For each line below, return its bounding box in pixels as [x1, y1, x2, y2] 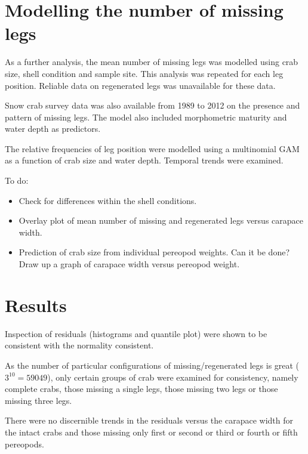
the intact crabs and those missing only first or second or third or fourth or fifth [5, 425, 298, 438]
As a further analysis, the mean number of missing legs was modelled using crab [5, 55, 298, 68]
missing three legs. [5, 394, 72, 406]
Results [5, 292, 67, 317]
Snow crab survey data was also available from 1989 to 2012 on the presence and [5, 99, 300, 112]
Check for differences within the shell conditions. [19, 194, 197, 206]
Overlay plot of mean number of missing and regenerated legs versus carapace [19, 214, 303, 227]
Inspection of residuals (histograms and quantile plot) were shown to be [5, 327, 267, 339]
